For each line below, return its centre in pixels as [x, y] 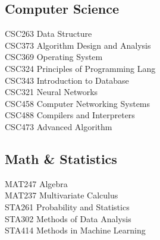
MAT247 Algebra [36, 183]
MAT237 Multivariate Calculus [62, 195]
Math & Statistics [61, 158]
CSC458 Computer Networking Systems [78, 103]
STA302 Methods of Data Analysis [68, 218]
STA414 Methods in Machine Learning [75, 230]
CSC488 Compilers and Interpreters [70, 115]
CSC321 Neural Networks [51, 92]
